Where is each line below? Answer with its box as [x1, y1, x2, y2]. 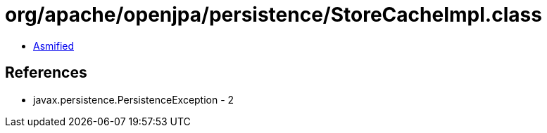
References [5, 64, 87, 82]
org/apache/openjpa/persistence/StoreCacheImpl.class [5, 3, 542, 27]
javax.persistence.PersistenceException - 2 [33, 93, 234, 106]
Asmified [33, 39, 75, 52]
